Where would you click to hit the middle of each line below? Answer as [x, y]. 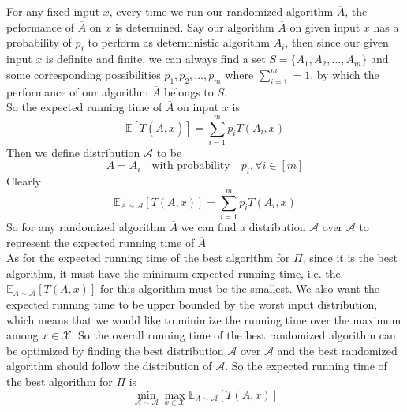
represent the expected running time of [101, 242]
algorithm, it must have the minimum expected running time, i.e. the [174, 273]
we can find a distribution [243, 226]
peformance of [40, 26]
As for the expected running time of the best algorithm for [148, 258]
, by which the [345, 74]
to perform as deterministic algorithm [179, 42]
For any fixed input [53, 11]
